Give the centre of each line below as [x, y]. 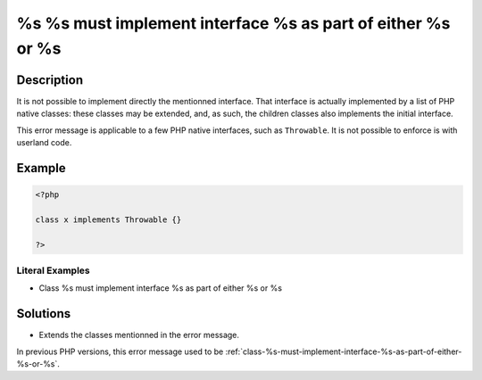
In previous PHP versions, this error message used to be [120, 351]
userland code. [44, 143]
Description [50, 80]
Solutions [44, 314]
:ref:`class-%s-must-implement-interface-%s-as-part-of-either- [344, 351]
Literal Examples [53, 270]
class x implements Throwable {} [108, 219]
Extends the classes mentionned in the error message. [139, 335]
